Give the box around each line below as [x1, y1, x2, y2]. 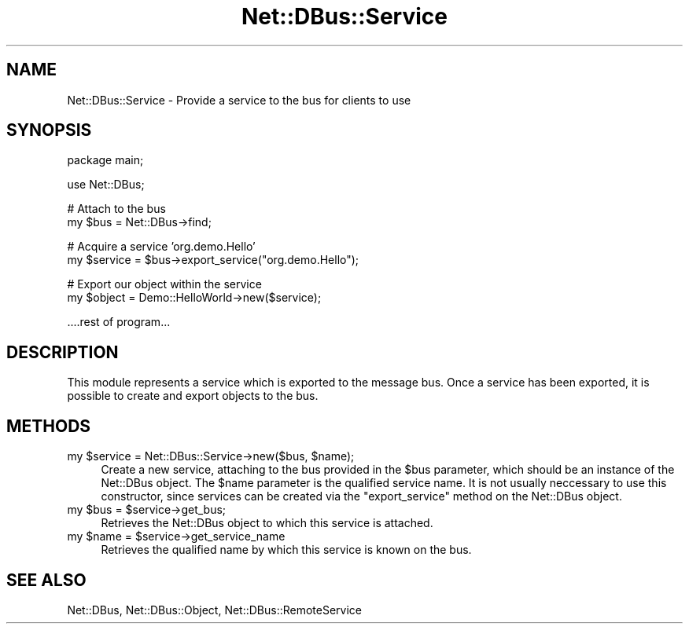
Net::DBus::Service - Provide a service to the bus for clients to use [67, 93, 411, 107]
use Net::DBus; [67, 178, 145, 192]
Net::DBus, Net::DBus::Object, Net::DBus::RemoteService [67, 603, 363, 617]
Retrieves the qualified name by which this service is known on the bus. [101, 543, 472, 557]
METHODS [6, 416, 91, 436]
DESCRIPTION [6, 342, 119, 362]
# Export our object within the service [67, 277, 262, 291]
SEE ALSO [6, 570, 87, 590]
